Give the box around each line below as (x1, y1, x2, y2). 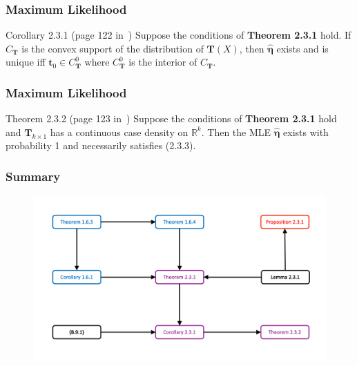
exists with (283, 124, 329, 139)
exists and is (276, 41, 329, 55)
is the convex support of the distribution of (21, 41, 204, 55)
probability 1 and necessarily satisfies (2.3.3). (6, 138, 196, 153)
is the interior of (128, 55, 197, 69)
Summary (6, 167, 61, 184)
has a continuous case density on (50, 124, 189, 139)
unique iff (6, 55, 46, 69)
